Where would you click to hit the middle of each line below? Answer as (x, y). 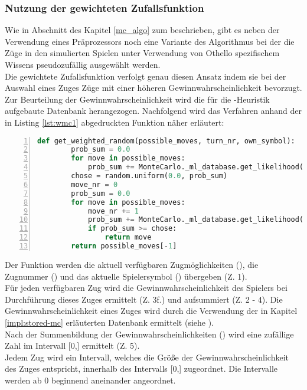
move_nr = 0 (94, 184)
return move (128, 237)
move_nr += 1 (113, 211)
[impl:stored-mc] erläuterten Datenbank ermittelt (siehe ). (110, 322)
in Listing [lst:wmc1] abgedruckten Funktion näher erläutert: (115, 122)
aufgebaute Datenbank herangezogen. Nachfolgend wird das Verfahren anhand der (153, 111)
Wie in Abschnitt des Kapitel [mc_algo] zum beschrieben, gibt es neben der (142, 30)
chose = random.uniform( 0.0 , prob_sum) (149, 176)
